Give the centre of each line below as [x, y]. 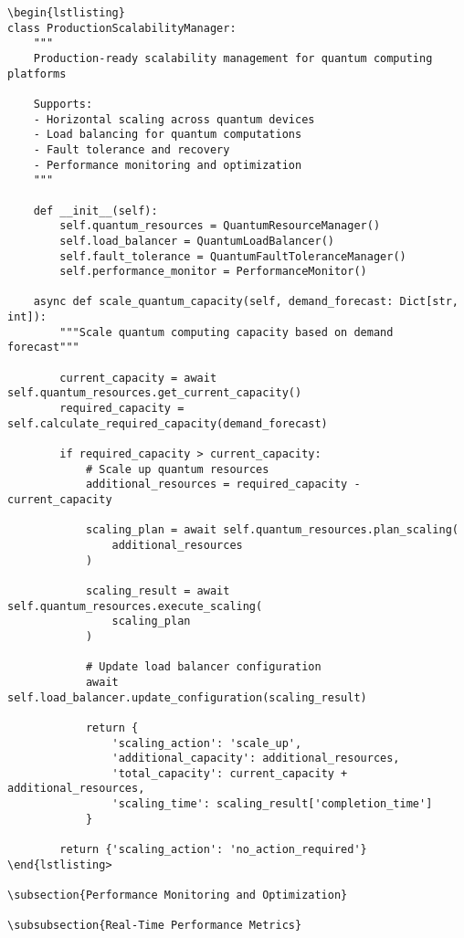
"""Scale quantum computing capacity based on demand [227, 332]
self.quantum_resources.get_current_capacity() [155, 393]
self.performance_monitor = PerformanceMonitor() [213, 272]
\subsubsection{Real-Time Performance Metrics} [155, 926]
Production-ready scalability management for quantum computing [233, 58]
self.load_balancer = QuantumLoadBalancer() [197, 241]
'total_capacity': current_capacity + [230, 773]
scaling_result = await [158, 590]
